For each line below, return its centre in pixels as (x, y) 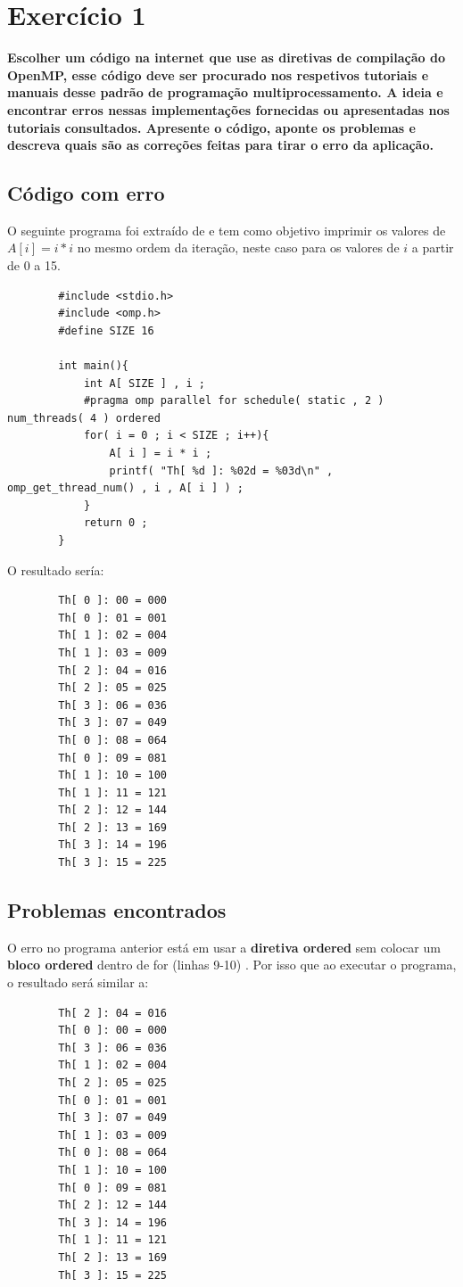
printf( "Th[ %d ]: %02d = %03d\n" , (221, 470)
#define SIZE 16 (106, 330)
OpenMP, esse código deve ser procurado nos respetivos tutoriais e (218, 74)
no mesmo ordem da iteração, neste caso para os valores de (238, 247)
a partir (433, 247)
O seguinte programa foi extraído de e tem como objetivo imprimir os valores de (227, 230)
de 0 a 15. (34, 265)
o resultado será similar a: (78, 982)
